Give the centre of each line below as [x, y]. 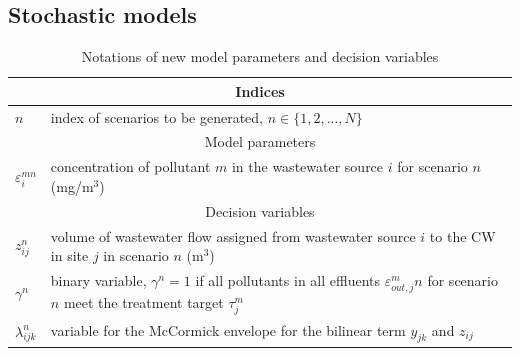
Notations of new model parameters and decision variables [260, 56]
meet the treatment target [143, 302]
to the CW [462, 235]
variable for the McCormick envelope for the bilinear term [228, 329]
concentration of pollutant [130, 166]
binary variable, [98, 280]
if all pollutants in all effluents [288, 280]
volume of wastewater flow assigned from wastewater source [233, 235]
